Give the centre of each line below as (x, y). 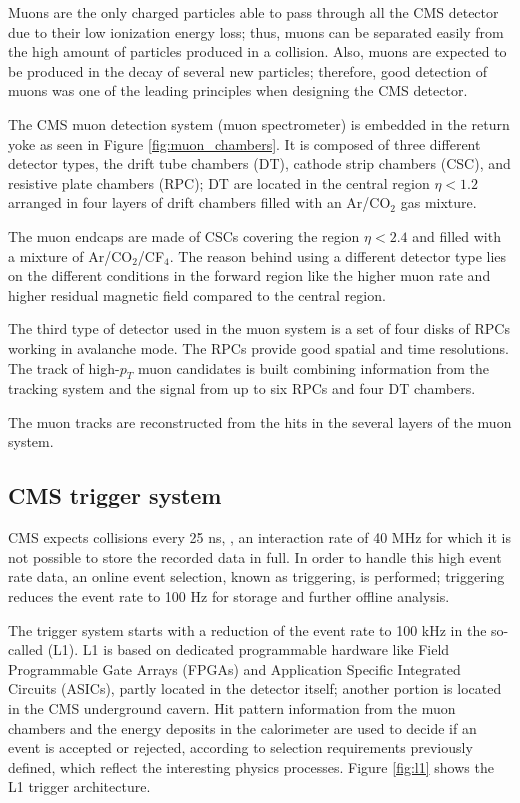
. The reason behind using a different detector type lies (338, 255)
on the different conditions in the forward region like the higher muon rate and (249, 275)
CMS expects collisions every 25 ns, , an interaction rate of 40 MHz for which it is (259, 537)
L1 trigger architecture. (79, 786)
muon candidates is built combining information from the (313, 367)
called (25, 649)
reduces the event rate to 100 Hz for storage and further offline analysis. (229, 596)
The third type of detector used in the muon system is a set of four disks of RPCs (259, 328)
